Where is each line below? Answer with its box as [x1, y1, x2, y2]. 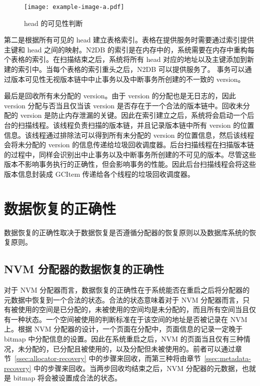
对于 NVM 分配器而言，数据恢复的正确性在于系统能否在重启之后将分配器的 [4, 285, 250, 295]
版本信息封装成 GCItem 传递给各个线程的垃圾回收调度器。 [4, 168, 194, 179]
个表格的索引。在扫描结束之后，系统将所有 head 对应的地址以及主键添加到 [4, 54, 247, 64]
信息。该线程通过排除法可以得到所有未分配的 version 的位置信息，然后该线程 [4, 129, 254, 140]
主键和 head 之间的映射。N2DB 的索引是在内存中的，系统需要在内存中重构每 [4, 44, 254, 54]
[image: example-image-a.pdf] [24, 3, 124, 10]
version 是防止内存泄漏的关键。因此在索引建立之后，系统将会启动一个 [20, 110, 247, 120]
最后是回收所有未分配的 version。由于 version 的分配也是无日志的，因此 [4, 90, 236, 101]
